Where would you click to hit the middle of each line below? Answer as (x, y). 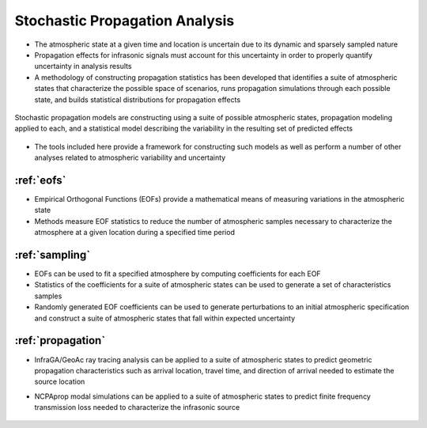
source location (60, 382)
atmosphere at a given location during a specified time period (134, 233)
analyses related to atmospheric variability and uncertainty (130, 157)
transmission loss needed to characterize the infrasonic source (137, 407)
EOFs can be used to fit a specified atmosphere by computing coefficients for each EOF (178, 274)
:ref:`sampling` (53, 254)
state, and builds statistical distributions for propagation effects (138, 100)
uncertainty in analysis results (83, 66)
